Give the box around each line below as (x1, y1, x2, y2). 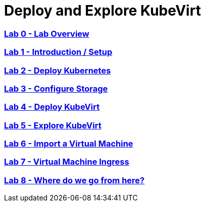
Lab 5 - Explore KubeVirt (4, 120, 101, 130)
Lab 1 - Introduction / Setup (4, 47, 113, 57)
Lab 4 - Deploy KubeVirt (4, 102, 100, 112)
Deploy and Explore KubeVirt (4, 2, 201, 19)
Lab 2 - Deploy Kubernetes (4, 65, 111, 76)
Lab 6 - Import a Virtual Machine (4, 139, 133, 149)
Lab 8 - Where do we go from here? (4, 175, 145, 185)
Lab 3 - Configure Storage (4, 83, 108, 94)
